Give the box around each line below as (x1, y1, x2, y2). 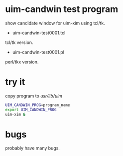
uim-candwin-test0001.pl (12, 49, 65, 55)
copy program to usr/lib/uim (5, 92, 63, 98)
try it (5, 76, 25, 88)
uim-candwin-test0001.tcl (12, 29, 66, 35)
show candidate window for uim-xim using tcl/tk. (5, 20, 106, 26)
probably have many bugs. (5, 145, 60, 151)
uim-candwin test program (5, 3, 119, 15)
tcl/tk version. (5, 39, 33, 45)
